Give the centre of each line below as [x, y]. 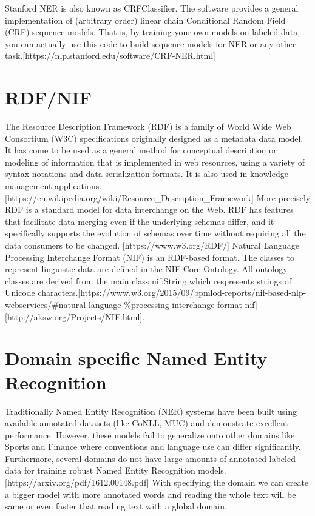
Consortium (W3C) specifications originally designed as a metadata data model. [154, 138]
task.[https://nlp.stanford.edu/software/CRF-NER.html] [110, 55]
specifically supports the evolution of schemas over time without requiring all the [155, 233]
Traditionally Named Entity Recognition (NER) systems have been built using [151, 411]
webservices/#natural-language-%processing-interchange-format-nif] [131, 304]
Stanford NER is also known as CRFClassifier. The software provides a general [152, 8]
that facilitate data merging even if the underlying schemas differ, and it [140, 221]
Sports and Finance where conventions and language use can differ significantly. [153, 447]
